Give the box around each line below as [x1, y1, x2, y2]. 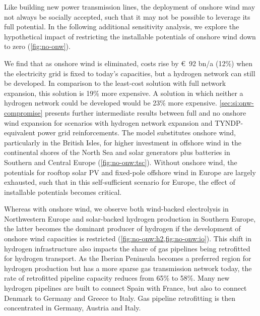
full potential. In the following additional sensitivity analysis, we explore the [4, 21, 239, 32]
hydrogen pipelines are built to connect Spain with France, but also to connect [4, 283, 247, 293]
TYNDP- [215, 117, 243, 128]
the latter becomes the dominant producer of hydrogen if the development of [4, 223, 241, 234]
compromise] [4, 107, 43, 118]
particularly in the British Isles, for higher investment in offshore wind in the [4, 137, 242, 147]
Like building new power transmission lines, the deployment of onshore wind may [4, 2, 255, 12]
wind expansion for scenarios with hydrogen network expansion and [4, 117, 213, 128]
